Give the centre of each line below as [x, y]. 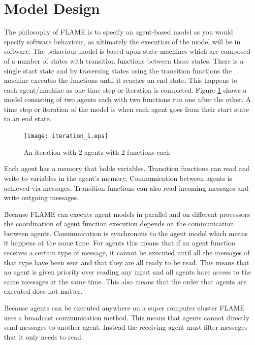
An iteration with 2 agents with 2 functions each [97, 152]
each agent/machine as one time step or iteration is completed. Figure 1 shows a [125, 89]
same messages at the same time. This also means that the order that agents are [125, 281]
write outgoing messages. [41, 197]
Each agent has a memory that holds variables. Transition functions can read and [127, 168]
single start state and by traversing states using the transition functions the [118, 70]
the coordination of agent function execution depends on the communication [119, 224]
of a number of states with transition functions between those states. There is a [124, 60]
